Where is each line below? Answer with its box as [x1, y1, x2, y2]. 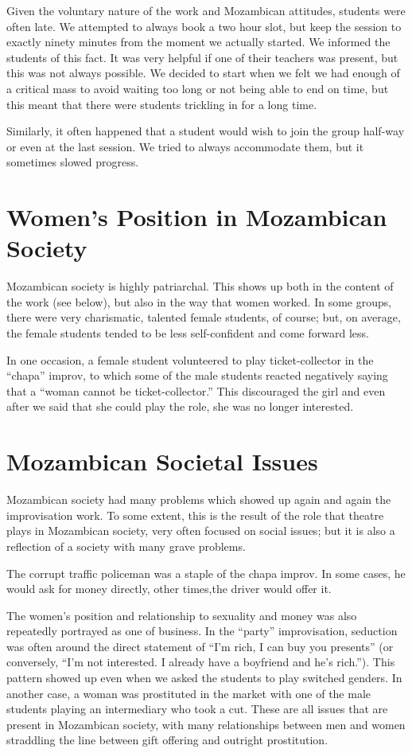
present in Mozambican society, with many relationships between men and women [6, 716, 406, 732]
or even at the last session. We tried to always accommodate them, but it [6, 138, 364, 154]
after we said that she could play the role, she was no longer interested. [6, 398, 354, 415]
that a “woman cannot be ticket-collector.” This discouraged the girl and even [6, 382, 386, 399]
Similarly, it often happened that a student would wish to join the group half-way [6, 123, 405, 139]
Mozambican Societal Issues [6, 445, 318, 478]
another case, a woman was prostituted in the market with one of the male [6, 685, 371, 701]
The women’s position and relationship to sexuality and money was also [6, 607, 357, 623]
